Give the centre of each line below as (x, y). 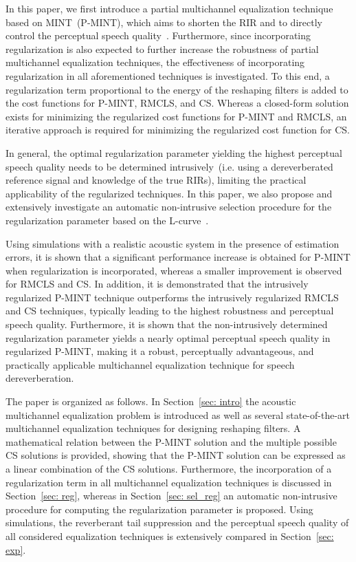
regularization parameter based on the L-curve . (107, 220)
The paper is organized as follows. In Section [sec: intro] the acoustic (151, 401)
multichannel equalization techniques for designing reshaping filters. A (153, 428)
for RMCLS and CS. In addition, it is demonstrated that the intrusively (157, 284)
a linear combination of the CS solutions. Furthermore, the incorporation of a (169, 468)
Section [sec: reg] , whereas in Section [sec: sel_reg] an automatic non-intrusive (171, 496)
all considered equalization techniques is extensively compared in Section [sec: (170, 536)
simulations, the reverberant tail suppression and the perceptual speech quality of (177, 522)
